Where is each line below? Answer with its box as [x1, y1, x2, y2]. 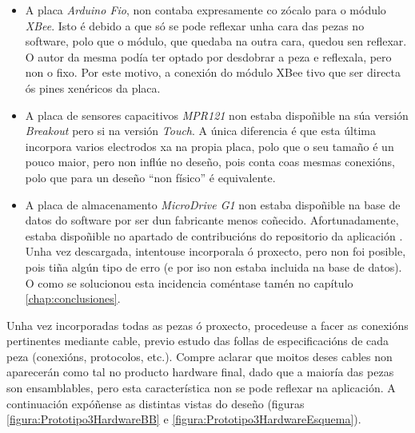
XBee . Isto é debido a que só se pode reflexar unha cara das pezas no [25, 17, 365, 34]
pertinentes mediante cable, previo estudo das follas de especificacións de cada [6, 332, 389, 349]
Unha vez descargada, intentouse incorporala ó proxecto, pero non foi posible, [25, 243, 406, 260]
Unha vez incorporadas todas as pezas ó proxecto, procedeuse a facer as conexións [6, 316, 409, 333]
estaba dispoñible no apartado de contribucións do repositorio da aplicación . [25, 227, 403, 244]
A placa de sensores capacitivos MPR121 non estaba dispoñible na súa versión [25, 106, 409, 123]
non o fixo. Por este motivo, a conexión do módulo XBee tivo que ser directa [25, 64, 401, 81]
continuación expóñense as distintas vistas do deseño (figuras [6, 395, 305, 411]
